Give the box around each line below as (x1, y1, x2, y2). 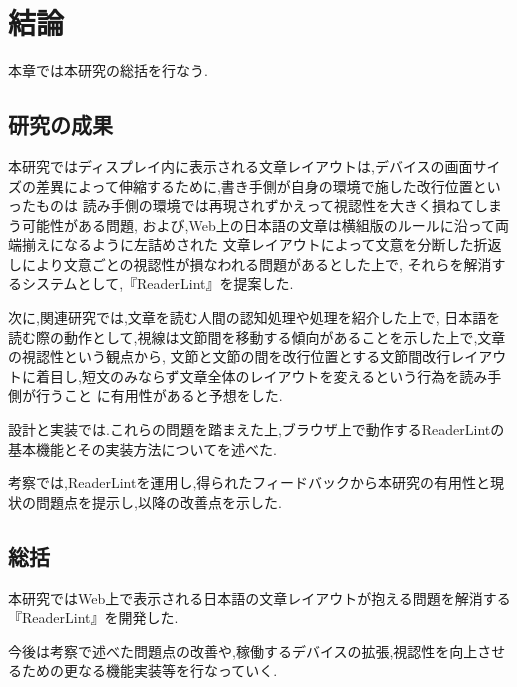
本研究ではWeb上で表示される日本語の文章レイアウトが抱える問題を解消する (8, 587, 511, 608)
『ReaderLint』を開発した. (8, 607, 179, 628)
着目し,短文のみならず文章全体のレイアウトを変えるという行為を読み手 (35, 365, 502, 386)
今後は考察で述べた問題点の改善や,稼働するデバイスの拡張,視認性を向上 (8, 640, 478, 661)
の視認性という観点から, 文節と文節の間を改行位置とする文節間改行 (8, 346, 451, 367)
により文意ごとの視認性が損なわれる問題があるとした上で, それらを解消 (21, 253, 492, 274)
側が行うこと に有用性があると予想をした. (8, 385, 283, 406)
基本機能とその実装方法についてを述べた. (8, 438, 277, 459)
